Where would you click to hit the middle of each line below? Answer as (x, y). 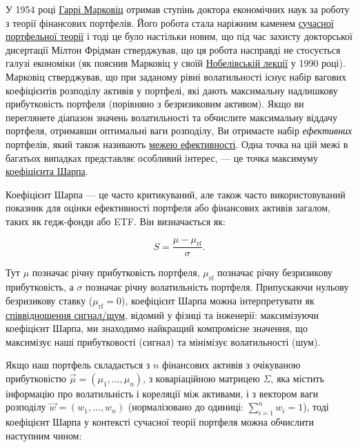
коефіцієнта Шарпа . (47, 171)
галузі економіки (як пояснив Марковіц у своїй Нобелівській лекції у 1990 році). (176, 63)
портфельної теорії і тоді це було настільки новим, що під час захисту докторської (179, 36)
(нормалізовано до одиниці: (186, 407)
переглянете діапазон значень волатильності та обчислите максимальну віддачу (171, 117)
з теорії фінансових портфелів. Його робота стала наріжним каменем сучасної (170, 22)
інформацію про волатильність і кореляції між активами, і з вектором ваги (162, 393)
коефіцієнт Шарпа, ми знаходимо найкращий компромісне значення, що (157, 328)
